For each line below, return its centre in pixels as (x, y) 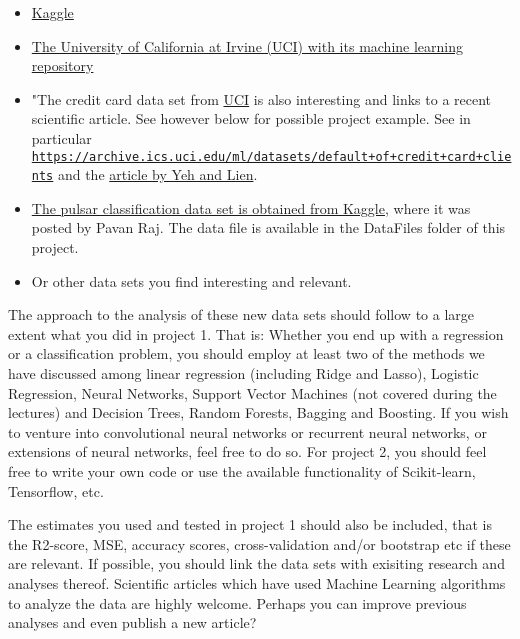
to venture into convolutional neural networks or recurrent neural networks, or (247, 431)
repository (62, 65)
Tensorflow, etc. (56, 490)
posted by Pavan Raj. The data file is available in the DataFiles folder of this (268, 227)
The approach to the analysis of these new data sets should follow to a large (241, 314)
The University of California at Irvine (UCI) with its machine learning (247, 45)
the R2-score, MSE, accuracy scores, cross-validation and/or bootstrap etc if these (259, 543)
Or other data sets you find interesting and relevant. (191, 280)
